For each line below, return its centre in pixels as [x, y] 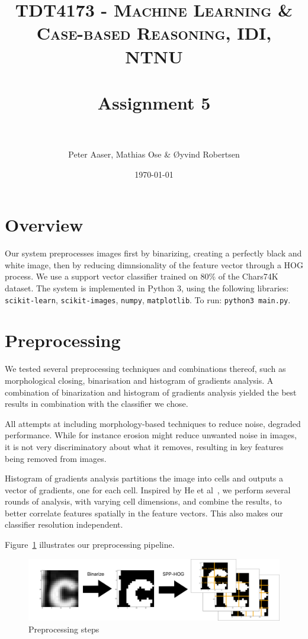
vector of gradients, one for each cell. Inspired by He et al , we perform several [148, 489]
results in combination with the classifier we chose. [97, 404]
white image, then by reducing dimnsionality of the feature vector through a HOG [154, 264]
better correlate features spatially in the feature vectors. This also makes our [144, 513]
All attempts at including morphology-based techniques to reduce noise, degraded [153, 423]
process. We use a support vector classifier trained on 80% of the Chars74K [142, 276]
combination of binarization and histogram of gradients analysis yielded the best [151, 392]
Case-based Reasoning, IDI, [154, 33]
